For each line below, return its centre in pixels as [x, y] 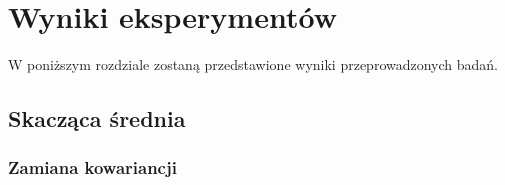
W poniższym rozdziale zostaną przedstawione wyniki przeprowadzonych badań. [253, 64]
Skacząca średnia [97, 118]
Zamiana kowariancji [92, 167]
